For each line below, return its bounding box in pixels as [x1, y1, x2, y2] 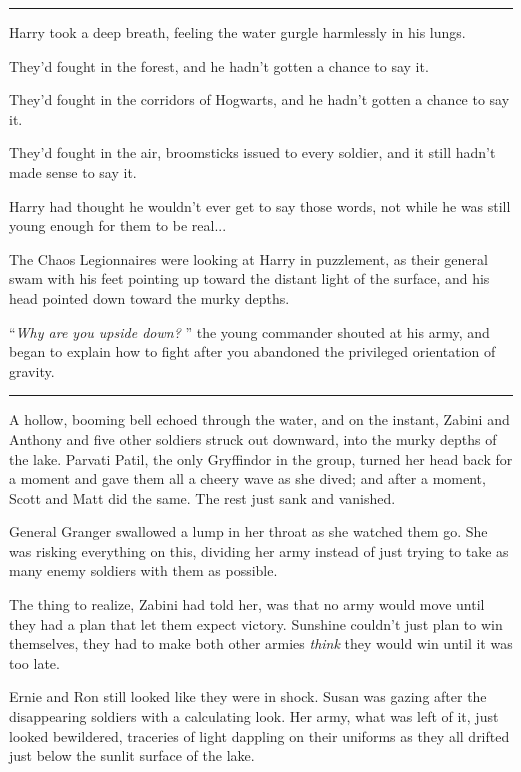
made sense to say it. [9, 161, 137, 182]
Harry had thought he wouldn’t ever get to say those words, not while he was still [9, 195, 511, 216]
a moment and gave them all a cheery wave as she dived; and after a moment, [9, 468, 486, 489]
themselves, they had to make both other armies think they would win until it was [9, 633, 513, 654]
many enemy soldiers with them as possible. [9, 560, 278, 581]
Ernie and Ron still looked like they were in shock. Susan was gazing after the [9, 686, 487, 707]
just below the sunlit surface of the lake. [9, 745, 255, 766]
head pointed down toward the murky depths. [9, 287, 290, 308]
